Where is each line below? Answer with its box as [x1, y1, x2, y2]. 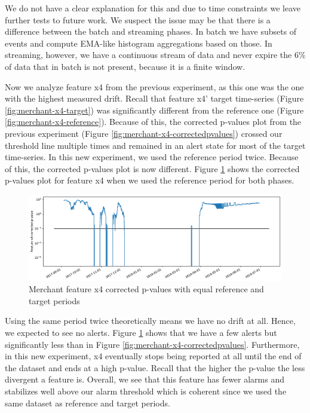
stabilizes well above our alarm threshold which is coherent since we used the [5, 384, 287, 397]
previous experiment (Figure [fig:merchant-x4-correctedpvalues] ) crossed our [5, 127, 283, 139]
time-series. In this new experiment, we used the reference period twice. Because [5, 151, 299, 163]
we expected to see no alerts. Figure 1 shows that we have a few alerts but [5, 326, 277, 338]
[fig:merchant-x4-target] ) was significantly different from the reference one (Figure [5, 103, 304, 116]
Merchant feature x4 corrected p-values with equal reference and [29, 283, 264, 295]
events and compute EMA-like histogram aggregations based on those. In [5, 36, 272, 49]
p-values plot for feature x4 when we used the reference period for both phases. [5, 174, 294, 186]
